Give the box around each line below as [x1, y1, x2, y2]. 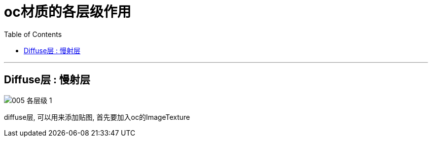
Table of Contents [4, 30, 62, 38]
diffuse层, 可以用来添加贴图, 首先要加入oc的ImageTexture [4, 112, 190, 121]
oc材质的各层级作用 [4, 3, 131, 20]
